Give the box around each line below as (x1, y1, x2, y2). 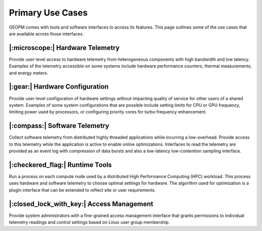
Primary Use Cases (9, 7, 88, 18)
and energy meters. (9, 70, 49, 76)
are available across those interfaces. (9, 31, 84, 36)
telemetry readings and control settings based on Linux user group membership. (9, 219, 170, 225)
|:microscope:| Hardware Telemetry (9, 44, 120, 52)
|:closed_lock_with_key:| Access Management (9, 199, 153, 208)
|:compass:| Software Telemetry (9, 122, 109, 130)
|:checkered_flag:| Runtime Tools (9, 161, 112, 169)
